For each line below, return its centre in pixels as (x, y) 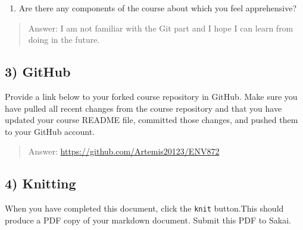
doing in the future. (64, 40)
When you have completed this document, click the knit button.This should (144, 208)
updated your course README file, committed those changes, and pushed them (151, 120)
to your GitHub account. (50, 131)
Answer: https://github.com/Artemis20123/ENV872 (124, 151)
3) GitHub (38, 72)
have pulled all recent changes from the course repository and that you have (143, 108)
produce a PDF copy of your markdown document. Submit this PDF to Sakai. (148, 220)
